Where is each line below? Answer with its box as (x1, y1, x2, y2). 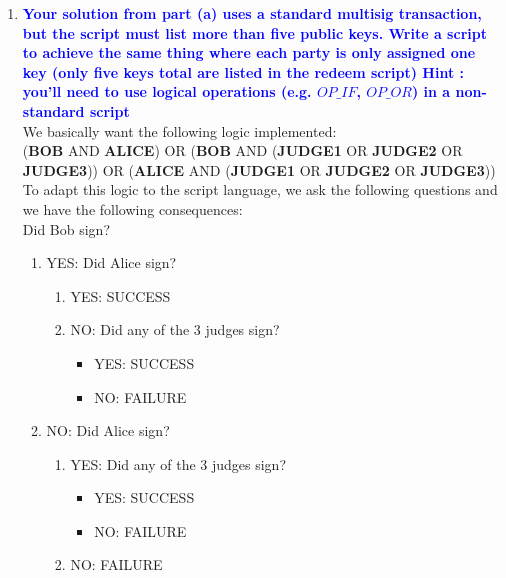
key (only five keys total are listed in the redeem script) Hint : (22, 61, 464, 82)
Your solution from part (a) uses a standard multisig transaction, (22, 3, 482, 23)
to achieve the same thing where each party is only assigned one (22, 42, 476, 63)
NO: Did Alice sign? (46, 420, 170, 441)
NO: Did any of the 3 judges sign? (70, 319, 280, 340)
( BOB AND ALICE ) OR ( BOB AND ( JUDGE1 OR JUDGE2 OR (22, 140, 463, 161)
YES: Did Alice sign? (46, 252, 177, 273)
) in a (411, 81, 451, 102)
